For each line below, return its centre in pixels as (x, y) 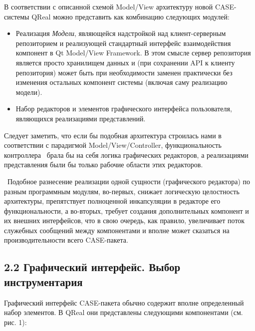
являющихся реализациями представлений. (81, 118)
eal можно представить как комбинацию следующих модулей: (136, 16)
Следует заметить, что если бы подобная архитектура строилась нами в (113, 135)
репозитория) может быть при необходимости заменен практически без (124, 72)
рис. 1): (15, 322)
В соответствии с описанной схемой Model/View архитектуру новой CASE (119, 6)
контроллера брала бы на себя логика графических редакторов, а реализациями (126, 155)
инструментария (43, 281)
